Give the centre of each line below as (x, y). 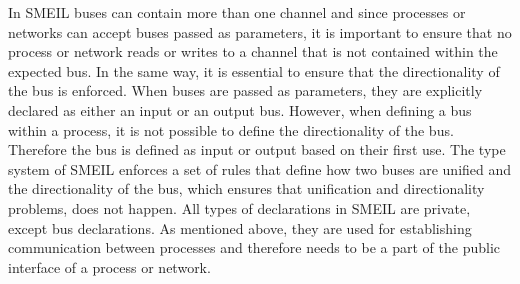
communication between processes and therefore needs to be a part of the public (254, 247)
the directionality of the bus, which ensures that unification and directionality (246, 188)
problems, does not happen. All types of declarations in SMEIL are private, (239, 207)
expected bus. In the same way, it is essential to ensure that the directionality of (254, 70)
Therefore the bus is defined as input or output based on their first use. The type (257, 149)
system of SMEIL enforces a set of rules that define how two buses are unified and (260, 168)
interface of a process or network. (109, 266)
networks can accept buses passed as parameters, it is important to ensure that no (260, 31)
